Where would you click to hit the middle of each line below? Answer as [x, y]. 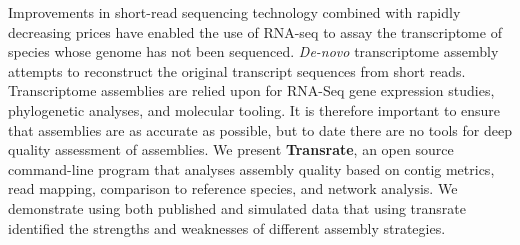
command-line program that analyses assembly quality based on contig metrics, [251, 168]
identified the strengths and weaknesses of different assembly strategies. [227, 227]
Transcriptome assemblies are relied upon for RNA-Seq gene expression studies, [251, 90]
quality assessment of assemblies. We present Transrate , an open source [231, 149]
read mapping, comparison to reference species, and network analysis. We [233, 188]
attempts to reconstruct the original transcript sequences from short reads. [237, 70]
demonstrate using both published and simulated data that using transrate [237, 207]
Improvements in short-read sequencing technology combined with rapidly [234, 12]
